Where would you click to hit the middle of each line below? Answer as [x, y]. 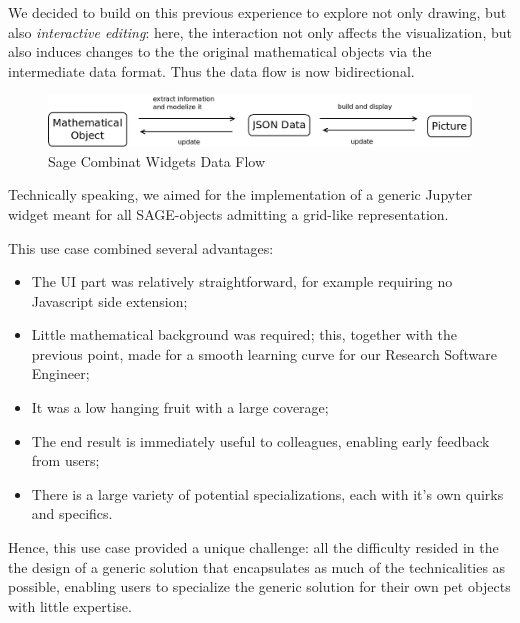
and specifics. [72, 513]
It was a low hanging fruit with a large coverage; [180, 407]
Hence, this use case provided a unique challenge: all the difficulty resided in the [253, 547]
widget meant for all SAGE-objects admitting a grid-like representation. [228, 213]
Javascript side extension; [109, 300]
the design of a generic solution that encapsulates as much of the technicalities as [257, 566]
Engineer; [60, 373]
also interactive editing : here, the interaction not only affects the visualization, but [260, 31]
